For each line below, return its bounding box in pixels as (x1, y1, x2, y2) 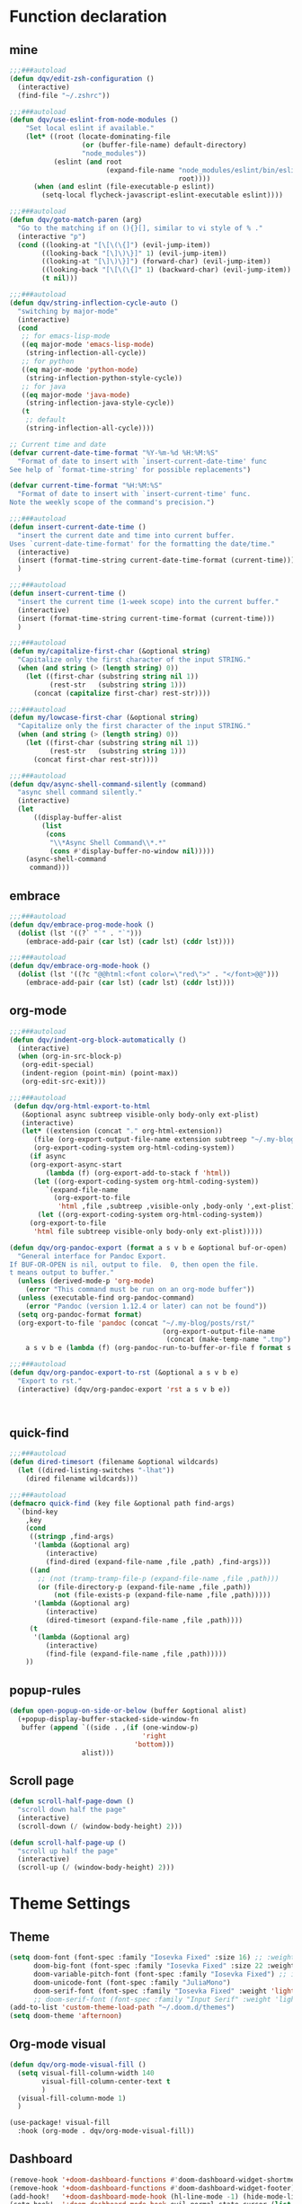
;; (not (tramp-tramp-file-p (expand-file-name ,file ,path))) (37, 1574, 280, 1583)
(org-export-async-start (29, 1160, 123, 1169)
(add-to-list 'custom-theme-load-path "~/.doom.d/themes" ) (9, 2003, 235, 2013)
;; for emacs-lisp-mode (21, 332, 111, 341)
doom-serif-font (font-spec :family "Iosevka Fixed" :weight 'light (32, 1986, 296, 1995)
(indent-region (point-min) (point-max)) (21, 1069, 179, 1078)
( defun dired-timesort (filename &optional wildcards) (9, 1458, 219, 1467)
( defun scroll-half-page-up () (9, 1838, 127, 1847)
